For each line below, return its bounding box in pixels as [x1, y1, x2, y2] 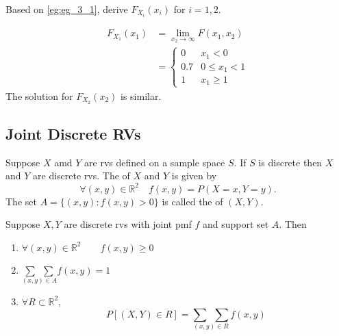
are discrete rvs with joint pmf [64, 217, 192, 231]
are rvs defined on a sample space [84, 155, 225, 169]
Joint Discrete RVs [5, 123, 141, 144]
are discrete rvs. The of [33, 168, 130, 183]
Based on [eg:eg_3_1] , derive [5, 2, 128, 16]
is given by [171, 168, 217, 183]
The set [5, 194, 37, 208]
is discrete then [258, 155, 323, 169]
